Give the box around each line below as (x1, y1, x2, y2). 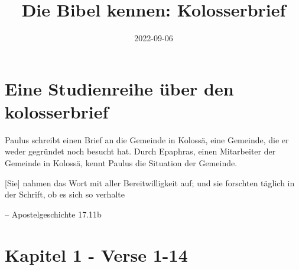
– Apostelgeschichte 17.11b (5, 208, 102, 220)
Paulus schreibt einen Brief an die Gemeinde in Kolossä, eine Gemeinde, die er (5, 133, 289, 146)
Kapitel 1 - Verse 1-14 (5, 242, 188, 266)
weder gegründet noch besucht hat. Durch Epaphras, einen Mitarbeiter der (5, 145, 276, 157)
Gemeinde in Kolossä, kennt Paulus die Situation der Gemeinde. (5, 157, 238, 169)
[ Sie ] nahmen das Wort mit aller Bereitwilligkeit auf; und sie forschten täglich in (5, 176, 295, 189)
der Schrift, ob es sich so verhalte (5, 188, 125, 200)
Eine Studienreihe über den (5, 76, 234, 100)
